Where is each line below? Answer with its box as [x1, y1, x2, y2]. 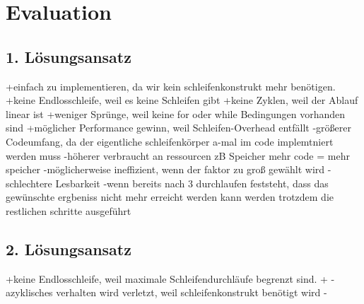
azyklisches [6, 285, 53, 300]
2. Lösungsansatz [6, 238, 131, 259]
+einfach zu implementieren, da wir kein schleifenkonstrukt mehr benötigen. [6, 78, 336, 93]
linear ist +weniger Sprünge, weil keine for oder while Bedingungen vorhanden [6, 106, 346, 121]
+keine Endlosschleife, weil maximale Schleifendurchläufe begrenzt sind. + [6, 271, 328, 286]
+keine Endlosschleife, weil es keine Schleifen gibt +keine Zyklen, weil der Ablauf [6, 93, 358, 107]
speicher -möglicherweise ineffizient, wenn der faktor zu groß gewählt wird [6, 162, 325, 177]
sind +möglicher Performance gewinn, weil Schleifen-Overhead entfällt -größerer [6, 120, 351, 135]
